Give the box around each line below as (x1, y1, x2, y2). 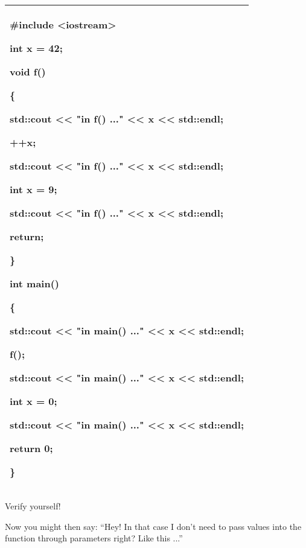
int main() (10, 276, 60, 290)
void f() (10, 65, 46, 78)
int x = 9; (10, 182, 57, 196)
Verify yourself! (5, 500, 61, 512)
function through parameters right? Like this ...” (5, 532, 183, 544)
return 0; (10, 441, 53, 455)
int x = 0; (10, 394, 57, 408)
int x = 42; (10, 41, 63, 55)
